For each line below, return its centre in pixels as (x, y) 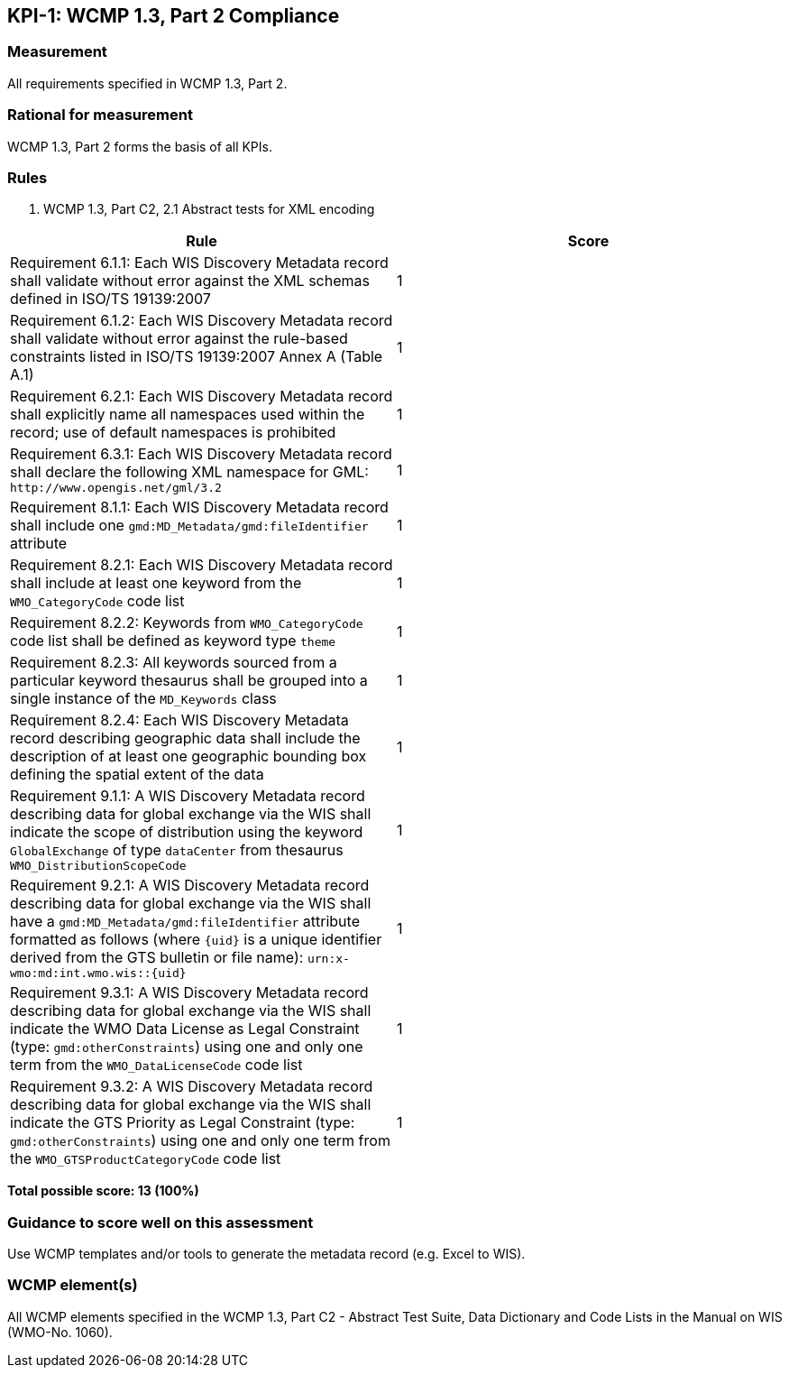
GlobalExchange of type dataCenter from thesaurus (177, 850)
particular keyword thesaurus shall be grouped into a (189, 681)
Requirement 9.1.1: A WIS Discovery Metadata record (188, 796)
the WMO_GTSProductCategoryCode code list (146, 1159)
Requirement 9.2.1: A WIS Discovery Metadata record (190, 886)
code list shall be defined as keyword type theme (173, 641)
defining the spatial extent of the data (137, 775)
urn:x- (328, 959)
